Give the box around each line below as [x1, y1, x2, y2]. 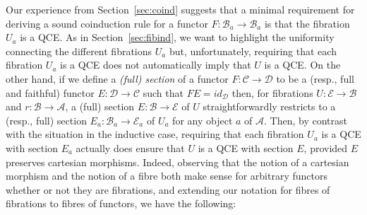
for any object [172, 112, 233, 127]
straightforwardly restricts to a [203, 99, 336, 114]
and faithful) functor [6, 85, 95, 100]
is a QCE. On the [264, 57, 341, 72]
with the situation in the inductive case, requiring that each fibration [6, 127, 304, 141]
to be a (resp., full [276, 71, 354, 86]
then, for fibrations [231, 85, 313, 100]
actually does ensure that [76, 140, 185, 155]
